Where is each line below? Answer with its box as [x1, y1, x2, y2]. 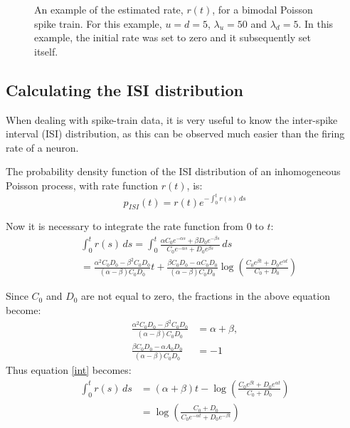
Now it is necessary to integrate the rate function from [6, 219, 244, 234]
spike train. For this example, [34, 16, 162, 31]
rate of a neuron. [6, 140, 79, 155]
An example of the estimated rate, [34, 2, 184, 16]
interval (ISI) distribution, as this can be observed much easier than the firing [6, 126, 345, 141]
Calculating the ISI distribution [6, 78, 243, 100]
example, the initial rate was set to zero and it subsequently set [34, 30, 311, 45]
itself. [34, 43, 58, 58]
